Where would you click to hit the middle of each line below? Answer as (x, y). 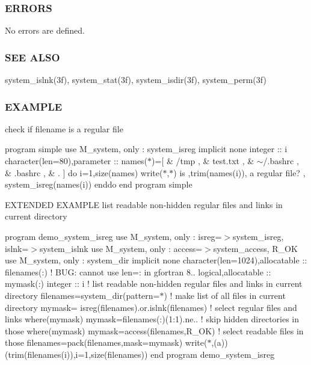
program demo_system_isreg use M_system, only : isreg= (113, 236)
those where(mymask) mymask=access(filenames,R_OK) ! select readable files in (154, 330)
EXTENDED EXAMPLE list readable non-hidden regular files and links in (144, 204)
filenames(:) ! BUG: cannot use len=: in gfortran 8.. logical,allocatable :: (138, 271)
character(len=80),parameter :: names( (76, 161)
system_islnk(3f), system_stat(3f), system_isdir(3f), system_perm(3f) (136, 80)
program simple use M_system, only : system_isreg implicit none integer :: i (146, 149)
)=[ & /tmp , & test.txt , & (203, 161)
